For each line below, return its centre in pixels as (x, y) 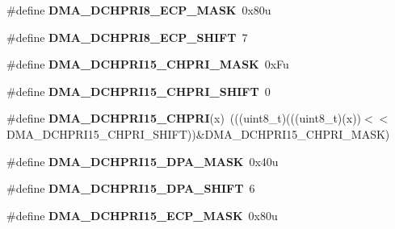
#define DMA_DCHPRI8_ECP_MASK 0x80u (139, 10)
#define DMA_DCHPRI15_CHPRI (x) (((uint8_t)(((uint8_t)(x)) (184, 118)
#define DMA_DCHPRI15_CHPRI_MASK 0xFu (148, 64)
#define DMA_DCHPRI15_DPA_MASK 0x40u (143, 161)
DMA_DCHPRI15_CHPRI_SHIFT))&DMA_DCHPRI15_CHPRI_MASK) (198, 133)
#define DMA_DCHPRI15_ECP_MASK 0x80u (142, 215)
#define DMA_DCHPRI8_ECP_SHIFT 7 (127, 37)
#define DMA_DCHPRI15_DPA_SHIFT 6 (131, 188)
